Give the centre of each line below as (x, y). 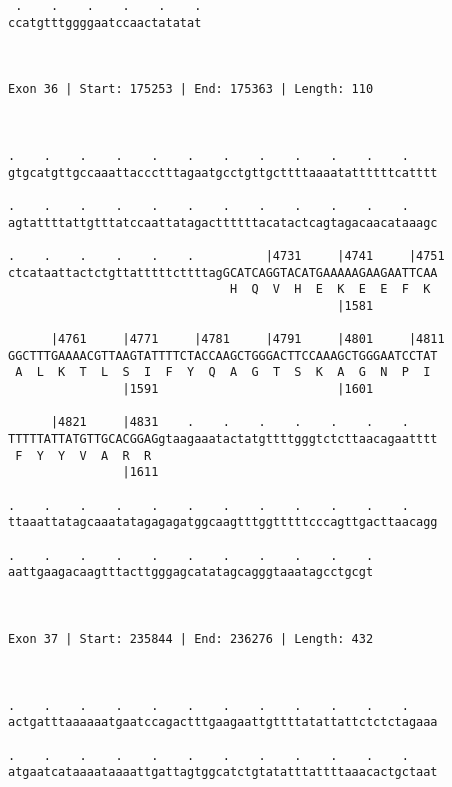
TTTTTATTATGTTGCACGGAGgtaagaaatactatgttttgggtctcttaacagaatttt (223, 439)
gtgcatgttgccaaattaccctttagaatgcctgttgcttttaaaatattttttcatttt (223, 172)
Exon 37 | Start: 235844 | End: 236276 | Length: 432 (191, 638)
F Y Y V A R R (83, 455)
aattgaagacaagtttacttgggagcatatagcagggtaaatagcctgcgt (191, 572)
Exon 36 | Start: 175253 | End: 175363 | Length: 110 (191, 89)
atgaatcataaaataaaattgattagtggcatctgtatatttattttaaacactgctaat (223, 772)
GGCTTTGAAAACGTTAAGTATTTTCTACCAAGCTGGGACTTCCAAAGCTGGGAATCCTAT (223, 355)
